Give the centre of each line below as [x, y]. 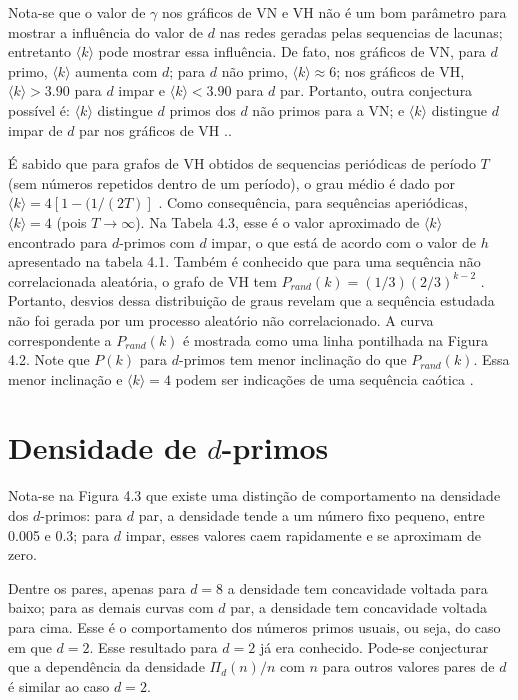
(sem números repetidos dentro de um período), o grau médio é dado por [231, 182]
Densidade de [102, 447]
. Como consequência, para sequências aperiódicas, [313, 202]
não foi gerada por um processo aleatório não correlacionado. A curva [221, 319]
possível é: [39, 109]
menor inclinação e [65, 378]
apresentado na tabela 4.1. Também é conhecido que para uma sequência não [244, 261]
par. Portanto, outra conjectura [376, 90]
